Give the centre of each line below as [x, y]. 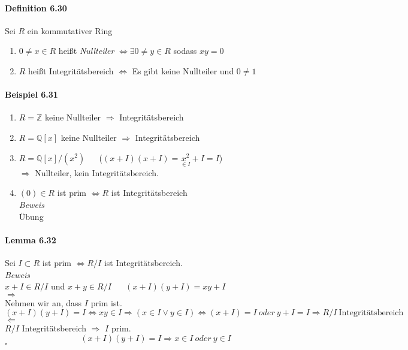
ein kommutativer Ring [70, 30]
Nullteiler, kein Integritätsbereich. [97, 172]
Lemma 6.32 [31, 239]
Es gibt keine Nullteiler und [183, 70]
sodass [185, 51]
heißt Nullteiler [86, 51]
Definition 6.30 [36, 7]
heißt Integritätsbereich [71, 70]
